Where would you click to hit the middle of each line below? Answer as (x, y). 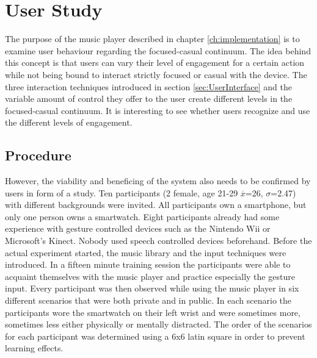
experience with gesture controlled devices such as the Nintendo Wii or (138, 228)
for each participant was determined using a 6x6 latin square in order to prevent (155, 336)
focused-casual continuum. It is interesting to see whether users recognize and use (158, 110)
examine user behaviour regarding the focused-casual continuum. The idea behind (158, 50)
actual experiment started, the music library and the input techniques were (146, 252)
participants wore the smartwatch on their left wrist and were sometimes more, (153, 312)
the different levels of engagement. (69, 122)
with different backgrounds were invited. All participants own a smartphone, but (156, 205)
